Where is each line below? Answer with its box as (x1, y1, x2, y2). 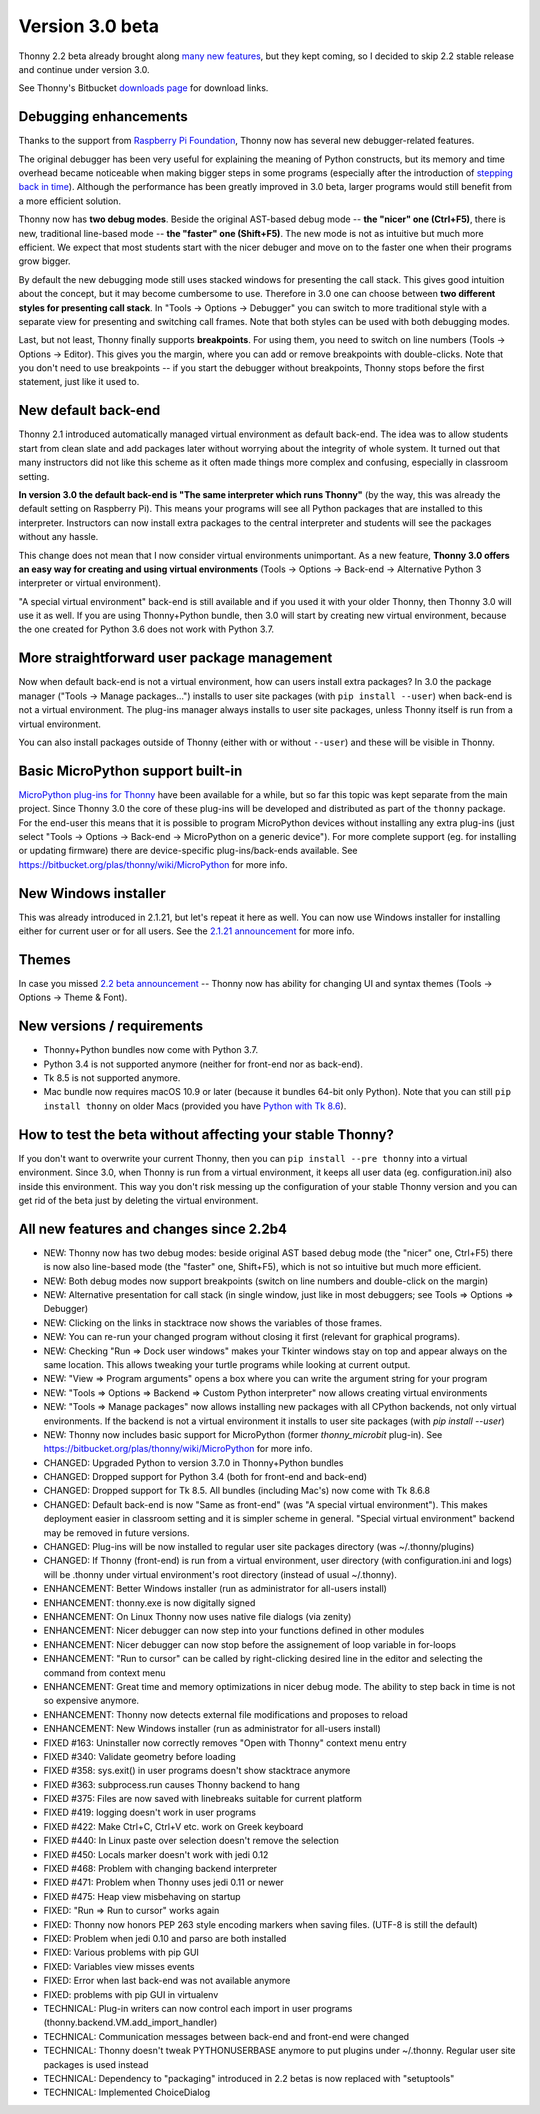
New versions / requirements (18, 1018, 204, 1035)
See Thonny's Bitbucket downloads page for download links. (18, 82, 269, 94)
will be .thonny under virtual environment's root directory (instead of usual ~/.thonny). (43, 1568, 397, 1580)
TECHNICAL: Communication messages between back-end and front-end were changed (43, 2030, 410, 2042)
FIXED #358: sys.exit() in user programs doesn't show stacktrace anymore (43, 1765, 351, 1777)
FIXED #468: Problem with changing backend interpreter (43, 1863, 278, 1875)
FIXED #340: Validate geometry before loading (43, 1750, 237, 1762)
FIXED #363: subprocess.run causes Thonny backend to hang (43, 1778, 300, 1790)
